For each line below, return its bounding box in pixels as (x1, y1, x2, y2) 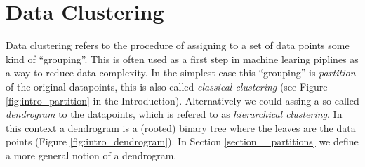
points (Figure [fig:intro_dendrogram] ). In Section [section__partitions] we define (6, 134, 359, 149)
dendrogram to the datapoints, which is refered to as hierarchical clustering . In (6, 107, 343, 121)
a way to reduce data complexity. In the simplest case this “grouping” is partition (6, 65, 356, 80)
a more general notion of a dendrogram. (6, 147, 177, 162)
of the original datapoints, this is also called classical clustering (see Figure (6, 79, 328, 93)
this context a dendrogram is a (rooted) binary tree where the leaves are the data (6, 120, 356, 135)
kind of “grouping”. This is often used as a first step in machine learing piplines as (6, 51, 359, 66)
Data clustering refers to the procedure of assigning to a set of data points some (6, 38, 350, 53)
